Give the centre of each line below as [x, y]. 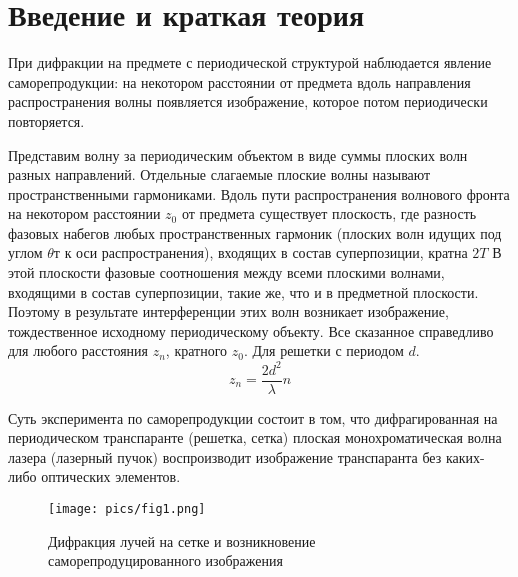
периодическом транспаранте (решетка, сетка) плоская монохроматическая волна [255, 437]
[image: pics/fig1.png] [127, 508]
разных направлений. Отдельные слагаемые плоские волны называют [219, 174]
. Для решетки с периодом [323, 350]
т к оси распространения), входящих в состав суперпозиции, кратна [260, 252]
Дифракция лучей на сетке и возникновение [182, 540]
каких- [465, 456]
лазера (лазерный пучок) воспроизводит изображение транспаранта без [225, 456]
